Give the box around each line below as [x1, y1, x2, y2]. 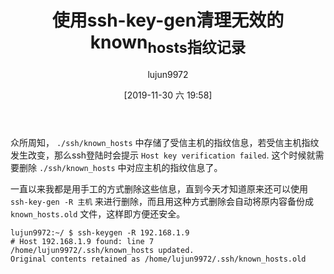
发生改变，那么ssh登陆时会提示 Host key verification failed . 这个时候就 [10, 149, 316, 161]
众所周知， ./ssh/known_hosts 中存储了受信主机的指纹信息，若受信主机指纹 [10, 136, 320, 148]
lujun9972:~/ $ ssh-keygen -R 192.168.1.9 [10, 227, 190, 238]
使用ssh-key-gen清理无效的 [51, 9, 285, 32]
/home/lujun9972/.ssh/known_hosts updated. [10, 245, 195, 255]
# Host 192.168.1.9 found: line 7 [10, 236, 155, 246]
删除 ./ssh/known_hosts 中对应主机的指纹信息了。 [18, 161, 223, 173]
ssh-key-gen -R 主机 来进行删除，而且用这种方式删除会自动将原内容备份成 [10, 195, 315, 207]
